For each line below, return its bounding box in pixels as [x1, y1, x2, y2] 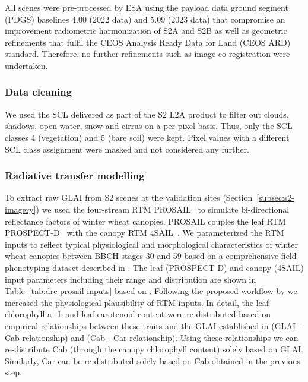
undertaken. [5, 59, 48, 71]
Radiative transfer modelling [5, 168, 145, 183]
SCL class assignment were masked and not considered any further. [5, 143, 249, 155]
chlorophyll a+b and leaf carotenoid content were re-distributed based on [5, 308, 271, 320]
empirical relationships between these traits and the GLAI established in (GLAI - [5, 319, 301, 332]
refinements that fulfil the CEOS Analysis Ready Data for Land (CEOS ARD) [5, 36, 291, 48]
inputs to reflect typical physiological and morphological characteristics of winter [5, 238, 299, 250]
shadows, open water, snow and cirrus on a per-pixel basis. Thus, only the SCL [5, 119, 293, 132]
